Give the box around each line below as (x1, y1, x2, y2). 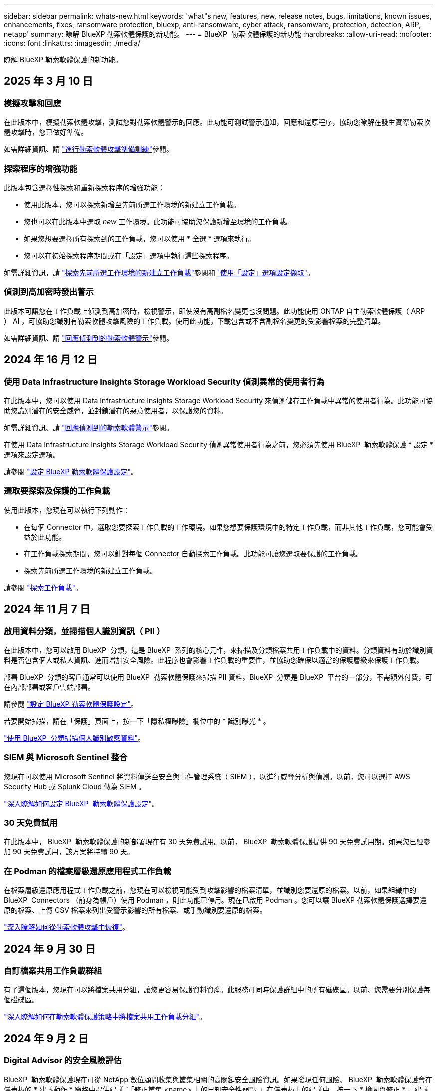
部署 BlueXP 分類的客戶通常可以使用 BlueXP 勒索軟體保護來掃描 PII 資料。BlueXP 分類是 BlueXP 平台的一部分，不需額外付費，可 (4, 672, 432, 681)
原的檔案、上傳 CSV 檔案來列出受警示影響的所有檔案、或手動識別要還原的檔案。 (4, 906, 267, 915)
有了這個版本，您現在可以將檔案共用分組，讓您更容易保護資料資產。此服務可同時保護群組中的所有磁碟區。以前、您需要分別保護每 (4, 985, 430, 994)
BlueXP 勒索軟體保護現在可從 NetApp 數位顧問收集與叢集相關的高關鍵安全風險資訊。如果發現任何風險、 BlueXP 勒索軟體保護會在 (4, 1075, 432, 1084)
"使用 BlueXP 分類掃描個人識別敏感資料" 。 (4, 733, 145, 742)
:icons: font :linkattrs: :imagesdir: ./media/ (4, 39, 141, 47)
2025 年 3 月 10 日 (4, 75, 93, 88)
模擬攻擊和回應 (4, 98, 61, 108)
